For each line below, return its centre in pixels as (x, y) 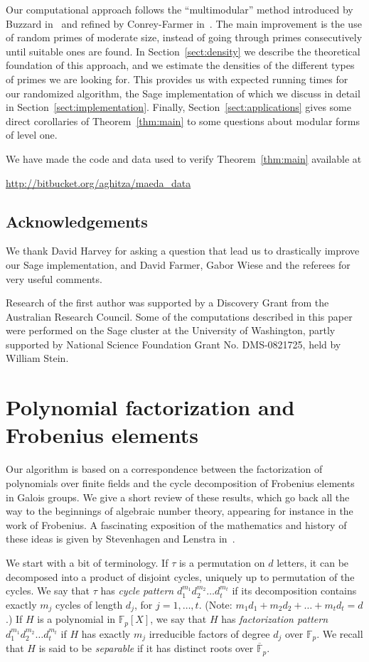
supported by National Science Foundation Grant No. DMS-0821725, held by (173, 344)
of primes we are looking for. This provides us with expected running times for (177, 79)
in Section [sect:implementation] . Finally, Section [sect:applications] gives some (178, 107)
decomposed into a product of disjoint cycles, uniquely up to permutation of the (180, 576)
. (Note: (215, 604)
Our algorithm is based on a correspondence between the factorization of (164, 469)
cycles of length (89, 604)
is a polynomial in (76, 619)
